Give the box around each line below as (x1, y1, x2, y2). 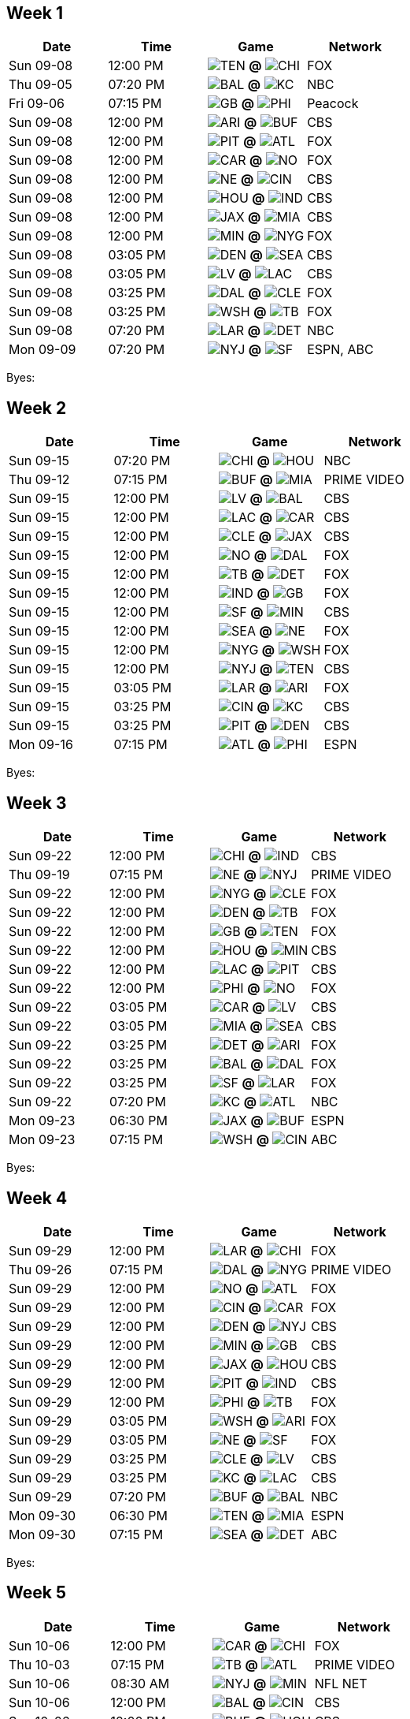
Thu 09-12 (9, 472, 70, 488)
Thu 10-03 (9, 1656, 70, 1672)
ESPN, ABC (307, 341, 374, 358)
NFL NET (314, 1675, 368, 1691)
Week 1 (6, 3, 63, 23)
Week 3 (6, 792, 67, 813)
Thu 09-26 (9, 1261, 72, 1277)
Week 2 (6, 397, 67, 418)
